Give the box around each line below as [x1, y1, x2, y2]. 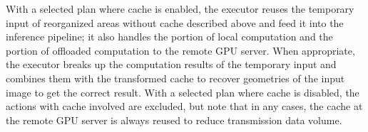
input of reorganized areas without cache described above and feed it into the [6, 15, 344, 30]
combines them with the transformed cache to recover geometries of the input [6, 70, 345, 85]
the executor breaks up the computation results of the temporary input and [6, 57, 337, 72]
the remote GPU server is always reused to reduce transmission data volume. [6, 112, 342, 127]
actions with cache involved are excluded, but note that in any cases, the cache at [6, 99, 363, 114]
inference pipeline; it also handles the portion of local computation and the [6, 29, 333, 44]
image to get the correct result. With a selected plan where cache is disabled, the [6, 84, 359, 99]
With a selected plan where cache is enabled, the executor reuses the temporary [6, 1, 354, 16]
